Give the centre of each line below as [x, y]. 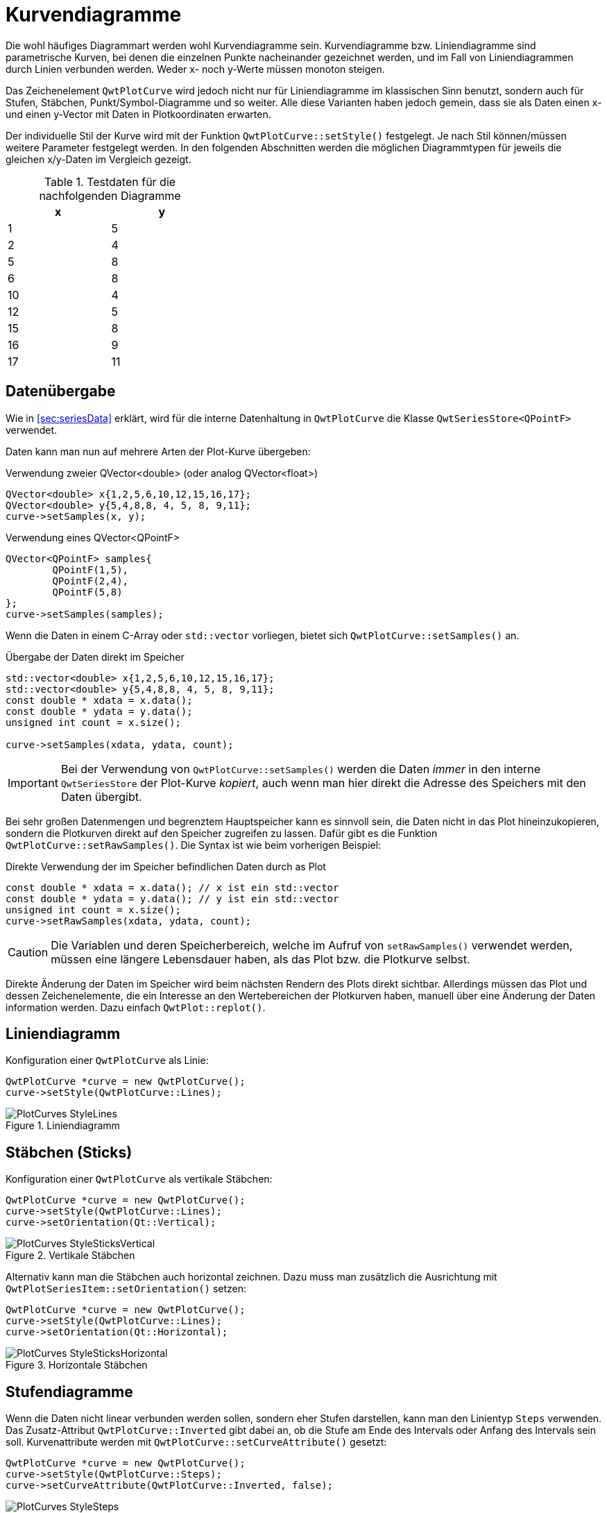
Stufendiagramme [69, 1392]
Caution [28, 952]
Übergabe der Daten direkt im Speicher [95, 657]
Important [33, 783]
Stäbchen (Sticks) [69, 1152]
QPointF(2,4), [91, 581]
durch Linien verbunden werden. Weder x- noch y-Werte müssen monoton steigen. [195, 69]
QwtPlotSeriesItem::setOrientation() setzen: [126, 1289]
